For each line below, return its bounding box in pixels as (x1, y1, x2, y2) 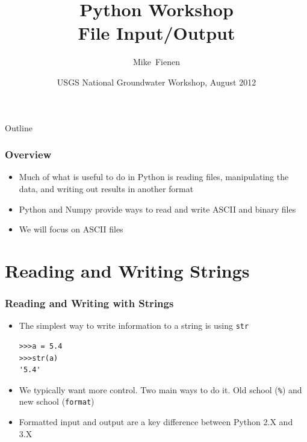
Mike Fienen (133, 55, 180, 68)
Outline (5, 121, 33, 134)
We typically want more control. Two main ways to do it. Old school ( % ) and (19, 383, 302, 396)
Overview (5, 147, 52, 162)
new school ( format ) (19, 395, 95, 408)
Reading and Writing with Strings (5, 295, 174, 310)
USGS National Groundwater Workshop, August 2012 (57, 75, 256, 88)
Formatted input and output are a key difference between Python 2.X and (19, 416, 293, 428)
